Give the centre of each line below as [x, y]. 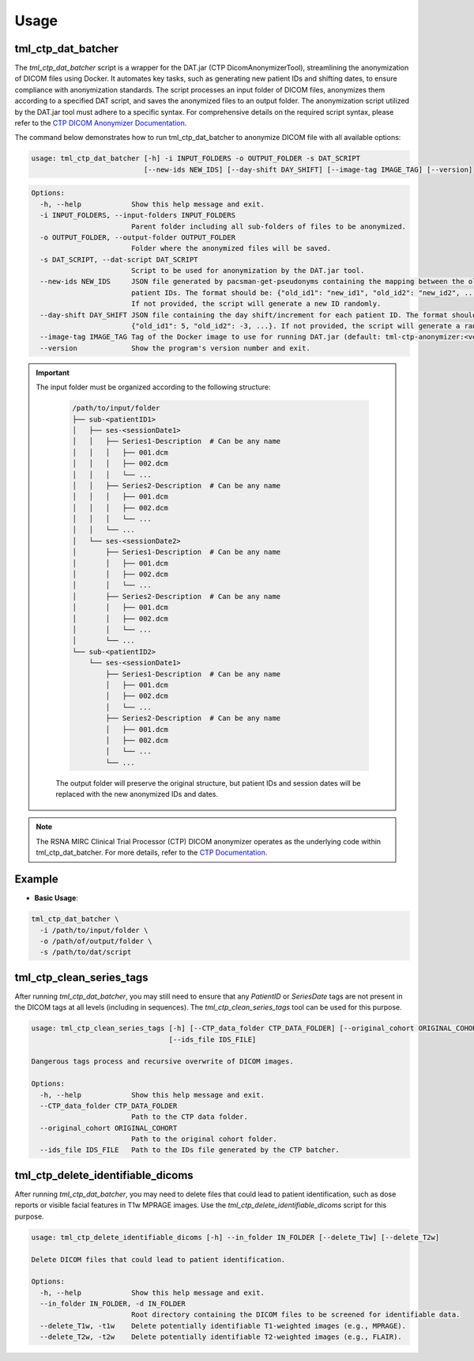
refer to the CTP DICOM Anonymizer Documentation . [101, 123]
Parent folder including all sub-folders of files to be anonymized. [269, 226]
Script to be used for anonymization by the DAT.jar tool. [248, 271]
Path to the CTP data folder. [189, 1117]
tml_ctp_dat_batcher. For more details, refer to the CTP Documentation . [152, 853]
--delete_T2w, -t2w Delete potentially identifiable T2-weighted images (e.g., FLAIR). [221, 1337]
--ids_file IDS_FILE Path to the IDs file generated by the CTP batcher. [190, 1150]
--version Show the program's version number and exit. [175, 348]
